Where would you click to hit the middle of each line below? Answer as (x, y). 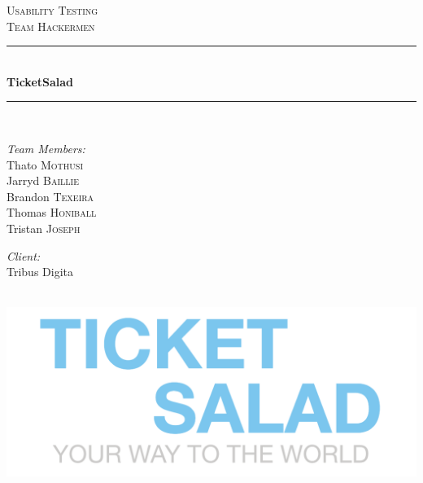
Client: (24, 255)
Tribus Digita (40, 272)
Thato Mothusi (45, 164)
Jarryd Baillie (43, 180)
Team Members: (46, 148)
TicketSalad (40, 81)
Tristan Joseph (44, 228)
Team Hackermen (51, 26)
